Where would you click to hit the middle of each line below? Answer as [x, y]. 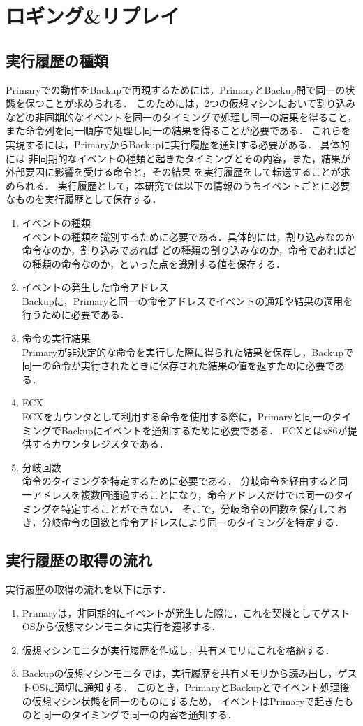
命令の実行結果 [56, 338]
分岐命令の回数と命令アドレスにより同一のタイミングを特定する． [193, 522]
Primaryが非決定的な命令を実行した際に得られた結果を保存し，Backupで [187, 351]
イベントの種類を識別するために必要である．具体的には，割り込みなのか [188, 236]
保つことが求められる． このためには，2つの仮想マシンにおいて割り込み [190, 103]
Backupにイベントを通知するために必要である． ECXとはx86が [204, 430]
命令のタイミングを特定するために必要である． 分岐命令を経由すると [180, 481]
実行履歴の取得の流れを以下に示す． [89, 589]
